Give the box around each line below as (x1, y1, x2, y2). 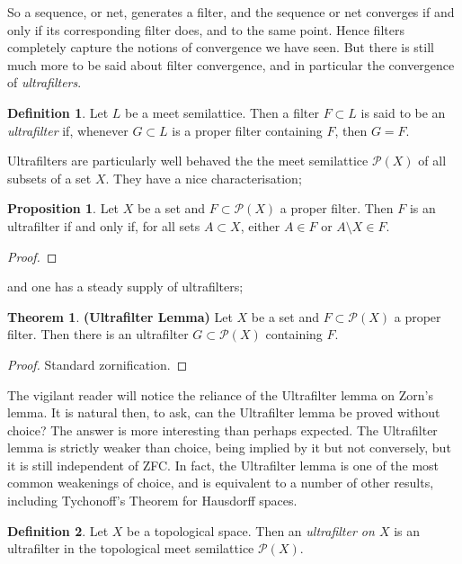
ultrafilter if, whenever (7, 121, 129, 139)
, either (240, 216, 280, 235)
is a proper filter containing (172, 121, 323, 139)
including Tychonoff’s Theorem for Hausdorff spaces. (7, 491, 298, 510)
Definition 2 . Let (7, 521, 109, 540)
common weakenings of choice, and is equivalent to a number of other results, (7, 473, 434, 492)
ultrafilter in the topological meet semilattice (7, 539, 254, 558)
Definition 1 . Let (7, 103, 109, 121)
